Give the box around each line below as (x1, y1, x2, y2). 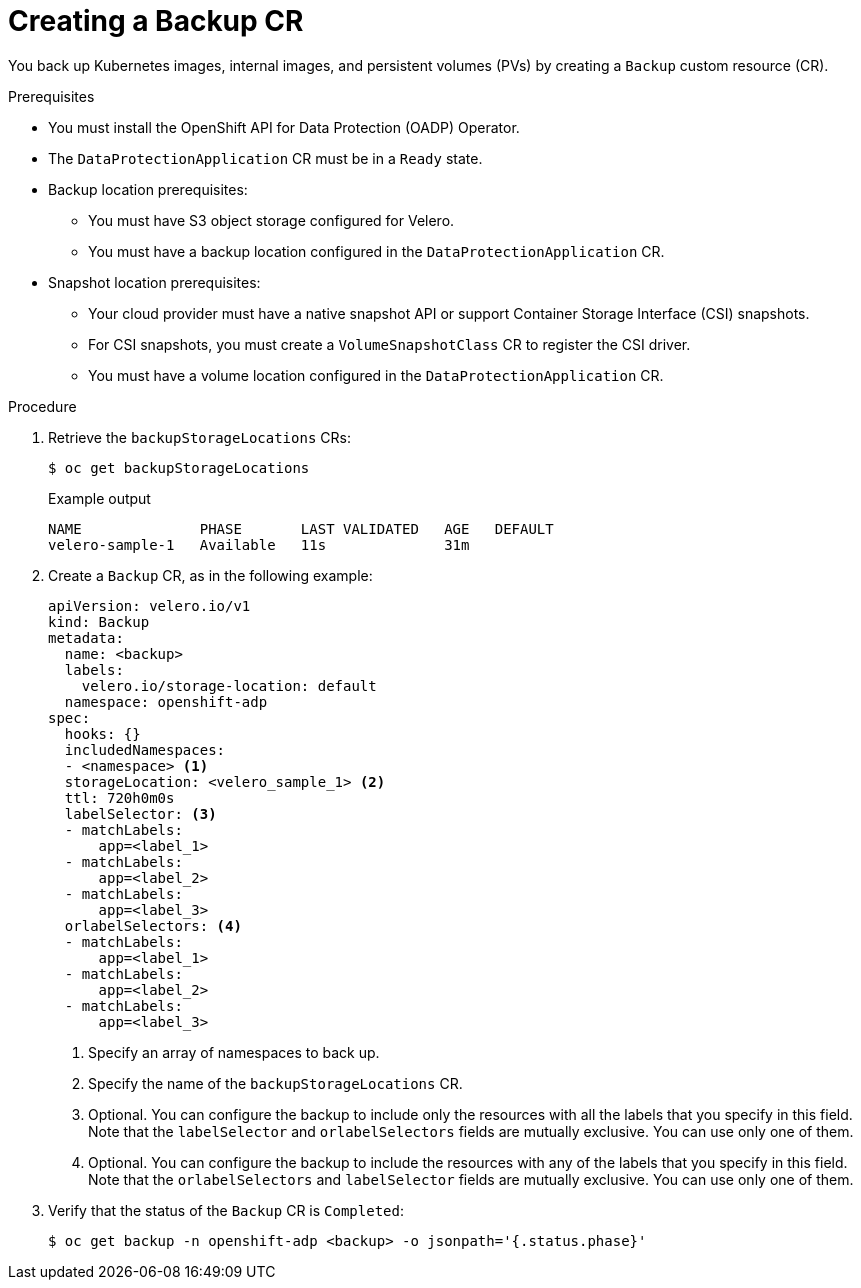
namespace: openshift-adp (64, 693, 268, 710)
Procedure (8, 397, 77, 415)
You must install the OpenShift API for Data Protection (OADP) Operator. (48, 118, 520, 136)
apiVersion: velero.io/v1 (48, 597, 251, 614)
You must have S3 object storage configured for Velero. (88, 211, 455, 229)
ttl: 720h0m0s (64, 789, 175, 806)
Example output (48, 489, 151, 507)
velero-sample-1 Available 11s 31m (48, 536, 470, 553)
